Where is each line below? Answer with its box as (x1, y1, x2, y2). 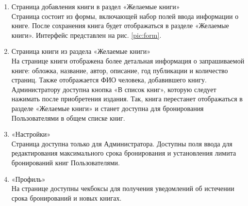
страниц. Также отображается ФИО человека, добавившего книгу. (11, 75, 207, 85)
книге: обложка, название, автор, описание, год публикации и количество (11, 65, 228, 75)
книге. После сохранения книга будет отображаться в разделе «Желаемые (11, 20, 229, 31)
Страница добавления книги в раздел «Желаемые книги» (11, 1, 180, 11)
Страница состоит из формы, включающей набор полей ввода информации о (11, 11, 239, 21)
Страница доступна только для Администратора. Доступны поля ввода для (11, 138, 232, 148)
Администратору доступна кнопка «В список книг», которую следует (11, 84, 216, 94)
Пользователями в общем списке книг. (11, 112, 125, 123)
